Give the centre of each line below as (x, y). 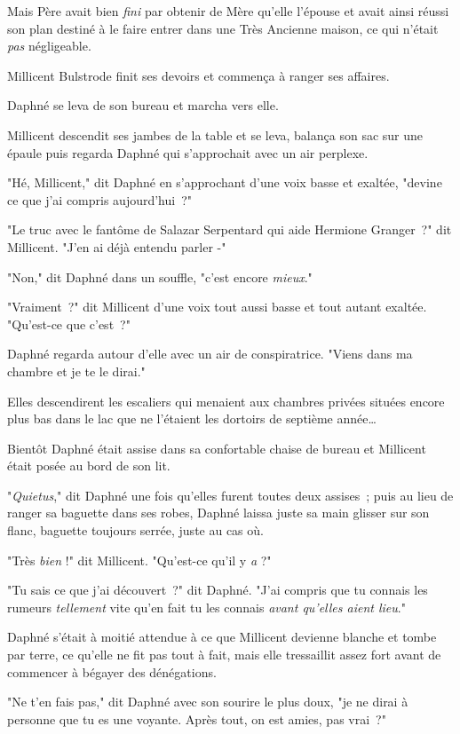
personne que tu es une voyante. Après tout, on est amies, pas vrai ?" (197, 718)
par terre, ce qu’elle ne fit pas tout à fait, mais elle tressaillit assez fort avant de (224, 655)
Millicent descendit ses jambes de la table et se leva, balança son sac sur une (215, 134)
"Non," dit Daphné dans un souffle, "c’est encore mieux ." (160, 276)
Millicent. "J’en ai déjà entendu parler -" (117, 246)
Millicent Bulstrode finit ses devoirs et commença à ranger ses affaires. (198, 75)
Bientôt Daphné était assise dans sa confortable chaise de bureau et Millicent (217, 448)
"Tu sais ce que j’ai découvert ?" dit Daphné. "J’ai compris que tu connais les (218, 590)
